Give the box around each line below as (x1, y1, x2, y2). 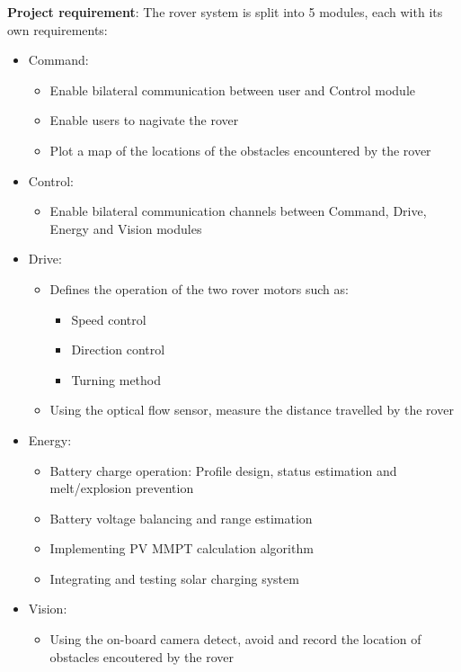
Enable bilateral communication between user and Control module (49, 80, 415, 99)
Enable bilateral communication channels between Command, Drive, (49, 202, 427, 220)
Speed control (71, 309, 146, 328)
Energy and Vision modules (49, 219, 202, 237)
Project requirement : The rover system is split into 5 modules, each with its (7, 3, 443, 21)
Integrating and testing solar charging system (49, 569, 299, 587)
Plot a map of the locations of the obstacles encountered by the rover (49, 140, 431, 159)
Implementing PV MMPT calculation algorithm (49, 539, 314, 558)
